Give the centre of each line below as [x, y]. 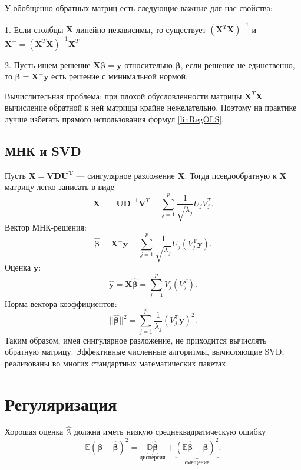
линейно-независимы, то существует [141, 29]
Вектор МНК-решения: [46, 227]
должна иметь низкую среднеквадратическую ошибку [170, 431]
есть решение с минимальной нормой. [120, 76]
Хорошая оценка [34, 431]
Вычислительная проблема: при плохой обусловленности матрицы [123, 96]
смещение [197, 462]
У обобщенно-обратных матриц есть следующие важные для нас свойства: [139, 8]
